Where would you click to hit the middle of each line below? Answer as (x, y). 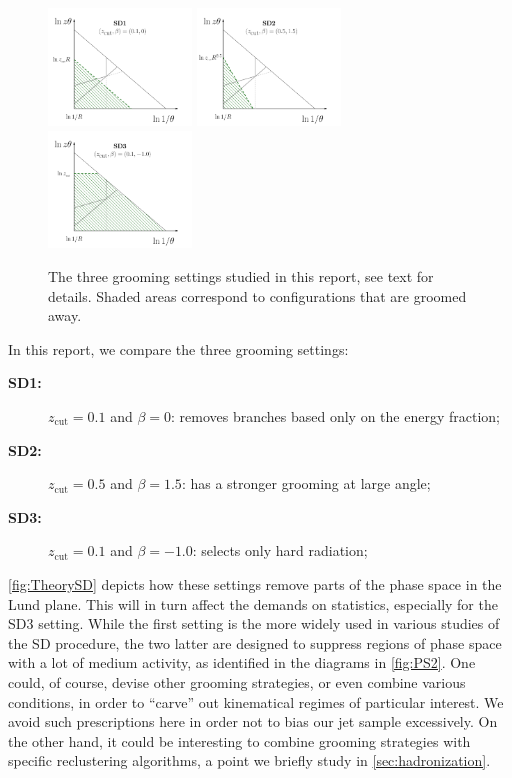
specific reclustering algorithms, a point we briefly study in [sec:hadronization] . (249, 760)
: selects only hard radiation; (280, 550)
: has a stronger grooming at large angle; (306, 483)
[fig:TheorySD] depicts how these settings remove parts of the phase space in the (255, 584)
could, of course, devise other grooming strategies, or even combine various (237, 681)
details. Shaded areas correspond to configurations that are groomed (257, 295)
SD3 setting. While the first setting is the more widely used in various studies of (254, 623)
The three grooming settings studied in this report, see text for (241, 276)
